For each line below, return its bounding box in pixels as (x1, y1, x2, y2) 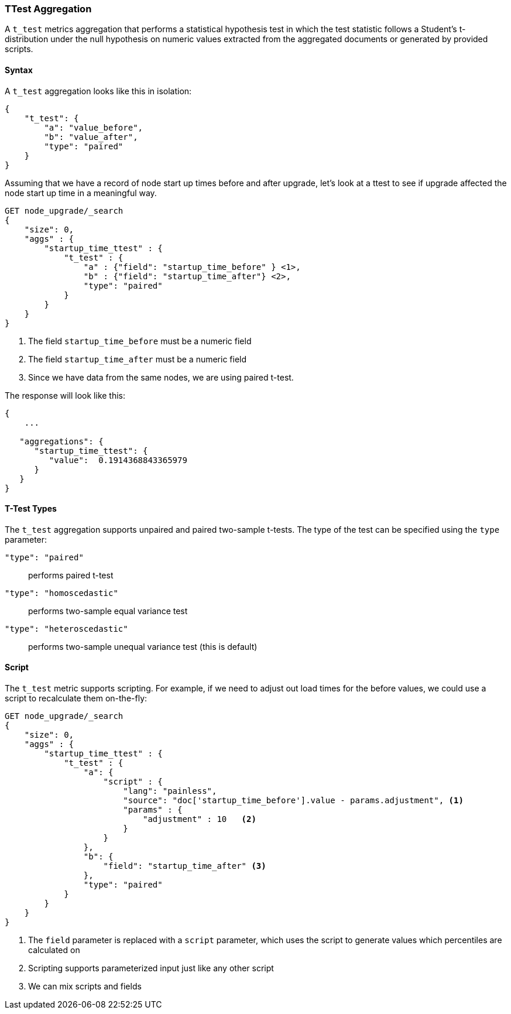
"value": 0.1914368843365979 (49, 455, 187, 465)
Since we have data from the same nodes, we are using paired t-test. (28, 372, 294, 382)
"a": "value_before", (44, 122, 143, 132)
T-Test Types (5, 503, 57, 514)
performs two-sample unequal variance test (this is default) (28, 641, 258, 652)
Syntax (5, 64, 33, 75)
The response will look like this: (5, 390, 126, 400)
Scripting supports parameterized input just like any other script (28, 963, 274, 974)
